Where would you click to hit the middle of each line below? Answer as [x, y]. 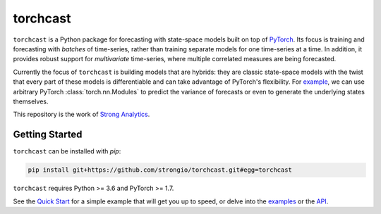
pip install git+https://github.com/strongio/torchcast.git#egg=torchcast [160, 170]
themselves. [31, 101]
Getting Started [48, 135]
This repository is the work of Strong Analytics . [81, 114]
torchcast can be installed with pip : [67, 151]
